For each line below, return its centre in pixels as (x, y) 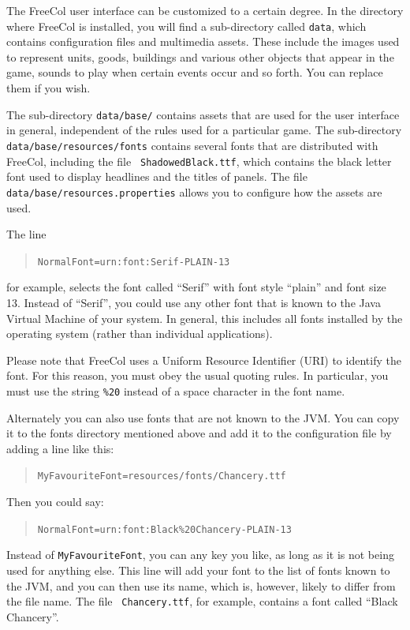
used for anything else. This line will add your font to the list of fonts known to (198, 570)
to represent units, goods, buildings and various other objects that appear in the (200, 56)
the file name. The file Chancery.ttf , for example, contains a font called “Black (202, 601)
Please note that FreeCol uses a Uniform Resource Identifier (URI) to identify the (204, 360)
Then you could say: (55, 502)
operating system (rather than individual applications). (140, 334)
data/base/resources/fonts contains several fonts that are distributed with (192, 145)
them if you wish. (48, 88)
